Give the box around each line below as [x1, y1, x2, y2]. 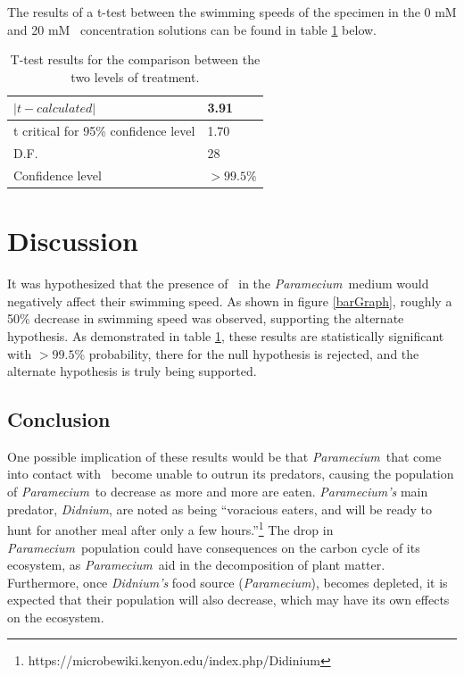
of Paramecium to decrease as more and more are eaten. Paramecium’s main [7, 482, 428, 501]
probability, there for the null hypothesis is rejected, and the [88, 344, 419, 363]
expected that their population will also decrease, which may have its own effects [7, 590, 450, 609]
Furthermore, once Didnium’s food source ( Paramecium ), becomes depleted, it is [7, 572, 448, 591]
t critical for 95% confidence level [13, 121, 195, 140]
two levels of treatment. [70, 67, 200, 86]
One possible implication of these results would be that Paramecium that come [7, 446, 442, 465]
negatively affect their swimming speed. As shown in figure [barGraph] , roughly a [7, 291, 452, 310]
